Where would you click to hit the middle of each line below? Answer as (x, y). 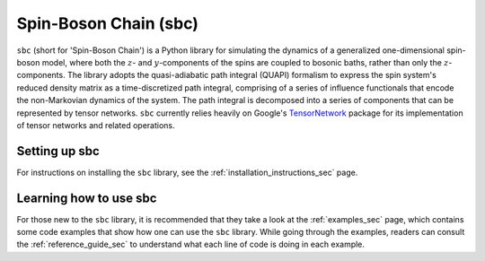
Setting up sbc (58, 151)
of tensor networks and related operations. (96, 125)
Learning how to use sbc (87, 198)
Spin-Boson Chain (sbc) (108, 23)
